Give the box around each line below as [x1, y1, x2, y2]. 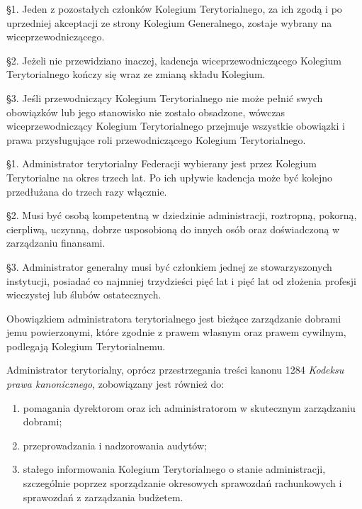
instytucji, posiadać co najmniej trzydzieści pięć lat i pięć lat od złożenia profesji [6, 273, 356, 288]
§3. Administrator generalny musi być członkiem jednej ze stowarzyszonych [6, 259, 332, 274]
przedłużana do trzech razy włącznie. [6, 184, 167, 198]
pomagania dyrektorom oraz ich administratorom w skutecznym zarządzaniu [23, 400, 356, 415]
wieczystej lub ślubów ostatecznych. [6, 287, 162, 302]
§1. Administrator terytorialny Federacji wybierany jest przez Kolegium [6, 156, 317, 171]
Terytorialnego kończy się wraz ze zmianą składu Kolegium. [6, 67, 266, 82]
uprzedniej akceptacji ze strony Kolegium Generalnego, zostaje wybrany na [6, 15, 332, 30]
